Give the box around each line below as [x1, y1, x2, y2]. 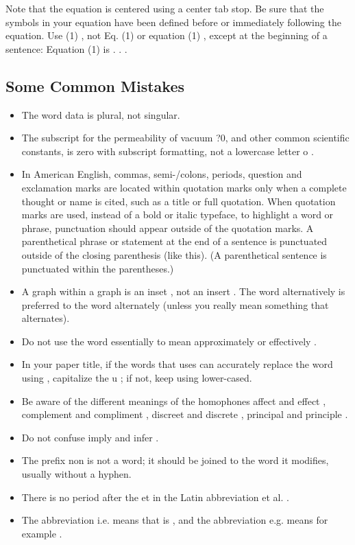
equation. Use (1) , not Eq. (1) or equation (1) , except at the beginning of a [5, 28, 328, 43]
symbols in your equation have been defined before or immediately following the [5, 14, 341, 29]
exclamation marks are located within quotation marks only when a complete [21, 180, 347, 194]
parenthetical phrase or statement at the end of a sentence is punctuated [21, 234, 328, 248]
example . [21, 526, 62, 540]
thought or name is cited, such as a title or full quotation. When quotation [21, 194, 336, 208]
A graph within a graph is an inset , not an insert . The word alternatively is [21, 284, 345, 299]
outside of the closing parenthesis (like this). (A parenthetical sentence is [21, 247, 327, 262]
